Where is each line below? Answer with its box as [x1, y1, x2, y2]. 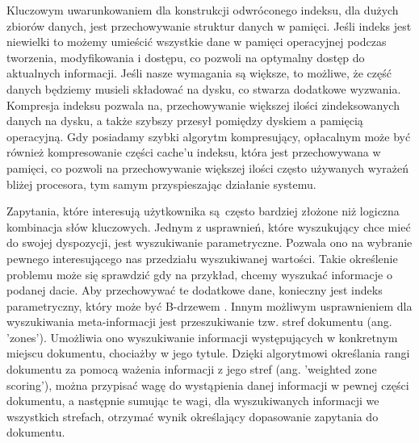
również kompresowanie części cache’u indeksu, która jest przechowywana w [6, 144, 381, 161]
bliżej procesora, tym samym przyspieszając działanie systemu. [6, 175, 316, 192]
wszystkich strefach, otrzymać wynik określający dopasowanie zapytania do [6, 407, 379, 424]
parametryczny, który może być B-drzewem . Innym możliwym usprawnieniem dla [6, 297, 413, 314]
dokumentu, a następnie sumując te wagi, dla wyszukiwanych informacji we [6, 392, 379, 409]
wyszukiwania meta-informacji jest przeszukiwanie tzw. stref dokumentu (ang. [6, 313, 392, 330]
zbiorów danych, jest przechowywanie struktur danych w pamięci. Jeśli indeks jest [6, 17, 412, 34]
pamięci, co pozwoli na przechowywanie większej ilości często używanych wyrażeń [6, 159, 409, 176]
